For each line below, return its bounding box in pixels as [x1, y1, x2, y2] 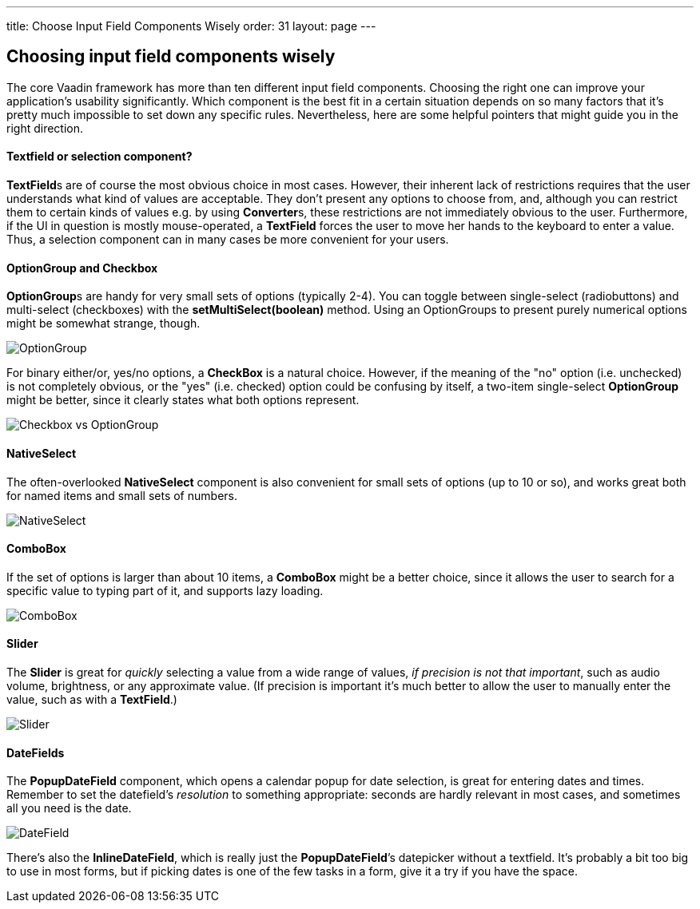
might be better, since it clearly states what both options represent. [6, 393, 360, 407]
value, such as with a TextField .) [6, 692, 177, 706]
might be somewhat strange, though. [6, 316, 201, 331]
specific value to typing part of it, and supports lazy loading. [6, 583, 324, 597]
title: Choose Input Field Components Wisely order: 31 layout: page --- [6, 19, 376, 33]
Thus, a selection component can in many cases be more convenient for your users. [6, 232, 449, 247]
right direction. [6, 121, 84, 135]
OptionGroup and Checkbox [6, 260, 158, 275]
